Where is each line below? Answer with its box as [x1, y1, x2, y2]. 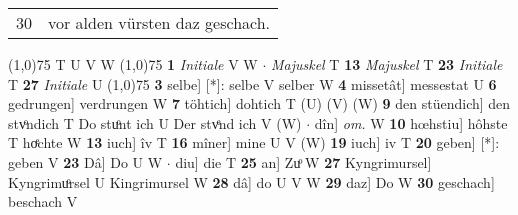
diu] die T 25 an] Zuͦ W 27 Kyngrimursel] [175, 151, 432, 172]
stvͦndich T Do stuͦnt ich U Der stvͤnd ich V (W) [8, 112, 302, 133]
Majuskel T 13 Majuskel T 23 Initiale [270, 54, 503, 74]
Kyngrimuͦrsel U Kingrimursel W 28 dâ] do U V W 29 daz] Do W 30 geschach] [8, 171, 495, 192]
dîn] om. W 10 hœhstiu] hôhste [314, 112, 508, 133]
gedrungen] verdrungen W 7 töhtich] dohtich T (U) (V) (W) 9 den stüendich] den [8, 93, 511, 114]
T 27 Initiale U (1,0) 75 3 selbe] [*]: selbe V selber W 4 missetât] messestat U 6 [8, 73, 497, 94]
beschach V [8, 191, 78, 212]
